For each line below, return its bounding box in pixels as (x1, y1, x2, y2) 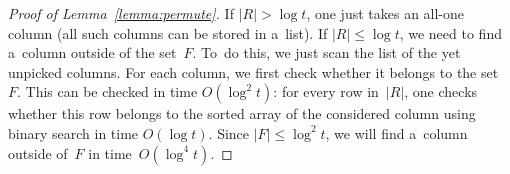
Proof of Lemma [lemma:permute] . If (8, 3, 234, 23)
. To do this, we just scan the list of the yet (192, 42, 461, 63)
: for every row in (273, 81, 379, 102)
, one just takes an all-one (306, 3, 465, 23)
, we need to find (399, 22, 502, 43)
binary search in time (8, 122, 139, 143)
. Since (208, 122, 250, 143)
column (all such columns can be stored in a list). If (8, 22, 328, 43)
